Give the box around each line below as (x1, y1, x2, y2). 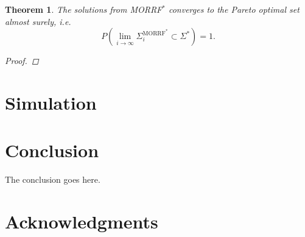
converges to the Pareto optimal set (168, 3, 300, 15)
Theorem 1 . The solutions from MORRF (5, 3, 163, 15)
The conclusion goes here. (5, 173, 100, 186)
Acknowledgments (5, 209, 158, 234)
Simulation (5, 90, 97, 115)
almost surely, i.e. (5, 15, 71, 27)
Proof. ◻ (5, 54, 39, 67)
